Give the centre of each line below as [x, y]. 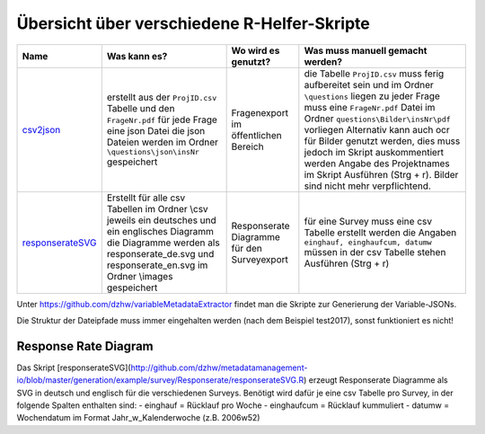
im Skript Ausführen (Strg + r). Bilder [381, 174]
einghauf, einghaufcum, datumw [368, 243]
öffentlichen [256, 135]
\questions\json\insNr [153, 152]
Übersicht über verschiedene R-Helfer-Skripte [193, 23]
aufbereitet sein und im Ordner [369, 84]
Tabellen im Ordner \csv [157, 208]
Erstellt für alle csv [146, 198]
